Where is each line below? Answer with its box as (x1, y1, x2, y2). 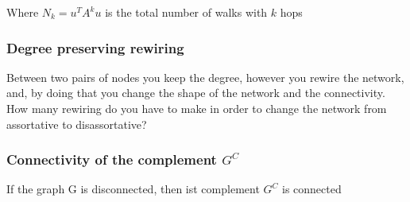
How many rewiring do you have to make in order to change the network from (6, 100, 387, 116)
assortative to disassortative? (6, 115, 147, 132)
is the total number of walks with (105, 4, 268, 20)
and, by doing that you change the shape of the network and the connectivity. (6, 84, 385, 101)
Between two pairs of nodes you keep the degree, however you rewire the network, (6, 68, 404, 85)
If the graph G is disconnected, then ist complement (6, 181, 260, 197)
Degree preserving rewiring (6, 37, 184, 57)
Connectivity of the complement (6, 150, 217, 169)
